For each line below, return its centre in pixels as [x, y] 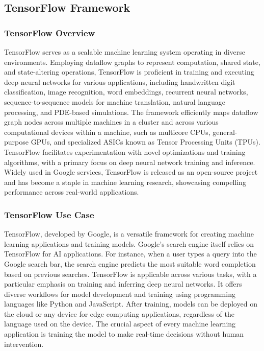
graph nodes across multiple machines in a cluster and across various [111, 122]
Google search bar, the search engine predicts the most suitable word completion [130, 263]
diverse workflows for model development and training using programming [120, 294]
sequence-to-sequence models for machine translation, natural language [115, 101]
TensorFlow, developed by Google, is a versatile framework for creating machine [129, 234]
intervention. [24, 344]
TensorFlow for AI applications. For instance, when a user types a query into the [130, 254]
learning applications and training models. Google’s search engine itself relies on [129, 243]
